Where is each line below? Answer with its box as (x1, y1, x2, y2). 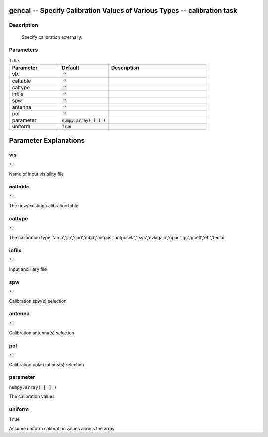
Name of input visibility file (9, 171, 64, 177)
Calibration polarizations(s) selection (9, 362, 84, 368)
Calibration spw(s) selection (9, 298, 67, 304)
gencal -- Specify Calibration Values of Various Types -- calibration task (9, 6, 238, 15)
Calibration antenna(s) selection (9, 330, 74, 336)
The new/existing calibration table (9, 202, 79, 208)
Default (62, 64, 79, 71)
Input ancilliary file (9, 266, 47, 272)
